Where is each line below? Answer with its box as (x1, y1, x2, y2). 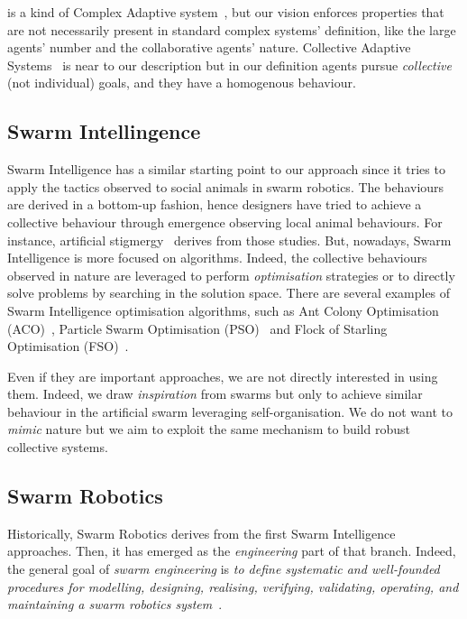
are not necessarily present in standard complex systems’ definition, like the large (7, 20, 456, 39)
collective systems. (7, 438, 108, 457)
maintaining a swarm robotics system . (7, 595, 223, 614)
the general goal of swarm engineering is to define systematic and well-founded (7, 559, 440, 578)
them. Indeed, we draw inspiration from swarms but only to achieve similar (7, 384, 423, 403)
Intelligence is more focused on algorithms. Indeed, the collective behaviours (7, 248, 427, 267)
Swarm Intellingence (7, 117, 201, 145)
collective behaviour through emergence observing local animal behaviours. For (7, 212, 443, 231)
